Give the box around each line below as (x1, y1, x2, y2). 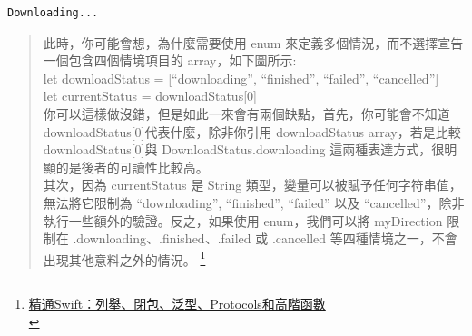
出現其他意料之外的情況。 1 (43, 247, 206, 269)
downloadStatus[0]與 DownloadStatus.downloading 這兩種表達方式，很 (43, 140, 445, 159)
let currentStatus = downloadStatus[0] (43, 86, 257, 105)
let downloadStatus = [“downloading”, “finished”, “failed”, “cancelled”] (43, 68, 439, 87)
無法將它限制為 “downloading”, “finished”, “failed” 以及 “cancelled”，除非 (43, 193, 465, 212)
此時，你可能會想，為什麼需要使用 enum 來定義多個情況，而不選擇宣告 (43, 33, 464, 52)
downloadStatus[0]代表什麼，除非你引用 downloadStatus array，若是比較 (43, 122, 461, 141)
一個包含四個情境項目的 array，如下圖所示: (43, 51, 297, 70)
